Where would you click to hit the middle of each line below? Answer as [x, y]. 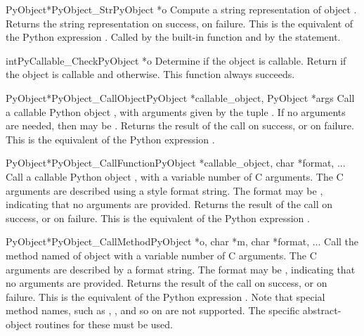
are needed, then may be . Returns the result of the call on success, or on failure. [180, 125]
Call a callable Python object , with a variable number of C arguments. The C [175, 176]
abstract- [322, 310]
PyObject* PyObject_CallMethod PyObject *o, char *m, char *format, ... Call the [182, 241]
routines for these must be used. [104, 324]
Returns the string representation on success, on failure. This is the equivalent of [180, 23]
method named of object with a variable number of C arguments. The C [161, 255]
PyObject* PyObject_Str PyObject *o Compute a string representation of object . [181, 9]
